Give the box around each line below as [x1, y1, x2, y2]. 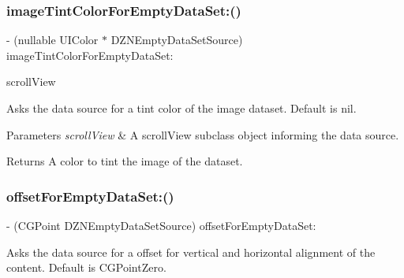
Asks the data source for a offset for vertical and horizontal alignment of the [6, 243, 376, 260]
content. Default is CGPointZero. [6, 259, 166, 276]
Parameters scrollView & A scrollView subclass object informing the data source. [6, 126, 399, 143]
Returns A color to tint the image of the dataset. [6, 153, 243, 169]
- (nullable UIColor [6, 32, 99, 48]
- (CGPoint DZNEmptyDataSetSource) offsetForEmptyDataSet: [6, 217, 316, 233]
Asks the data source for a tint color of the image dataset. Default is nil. [6, 100, 357, 116]
